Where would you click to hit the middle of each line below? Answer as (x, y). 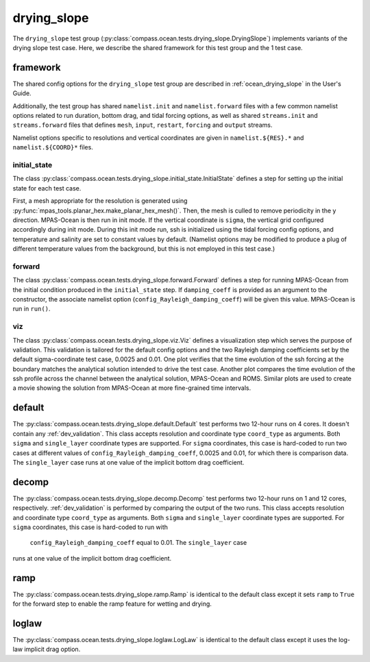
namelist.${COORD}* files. (53, 147)
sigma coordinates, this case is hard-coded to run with (90, 527)
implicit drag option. (52, 649)
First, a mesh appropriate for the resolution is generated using (100, 201)
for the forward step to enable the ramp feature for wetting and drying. (112, 604)
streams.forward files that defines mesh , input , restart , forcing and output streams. (143, 125)
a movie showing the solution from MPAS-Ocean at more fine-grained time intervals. (132, 388)
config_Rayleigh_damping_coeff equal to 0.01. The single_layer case (138, 543)
